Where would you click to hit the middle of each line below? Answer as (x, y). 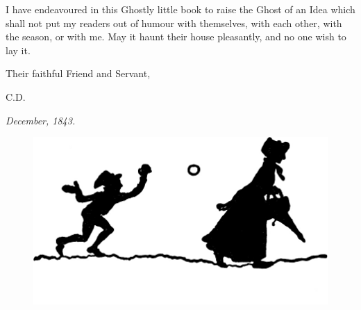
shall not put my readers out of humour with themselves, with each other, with (174, 23)
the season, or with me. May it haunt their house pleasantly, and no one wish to (176, 36)
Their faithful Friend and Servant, (78, 73)
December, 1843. (41, 120)
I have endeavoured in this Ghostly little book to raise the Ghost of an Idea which (180, 9)
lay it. (18, 50)
